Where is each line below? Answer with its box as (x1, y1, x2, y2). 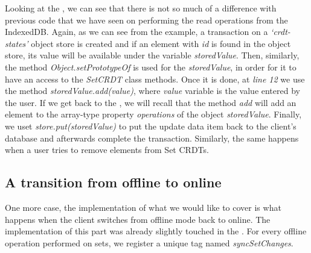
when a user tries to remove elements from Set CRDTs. (5, 143, 209, 156)
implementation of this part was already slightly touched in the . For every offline (5, 225, 307, 237)
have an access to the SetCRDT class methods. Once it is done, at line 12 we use (5, 72, 305, 85)
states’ (5, 37, 28, 49)
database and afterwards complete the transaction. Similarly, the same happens (5, 131, 299, 144)
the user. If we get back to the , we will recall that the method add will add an (5, 96, 297, 108)
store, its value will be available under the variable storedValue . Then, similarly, (5, 49, 300, 61)
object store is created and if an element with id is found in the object (31, 37, 291, 49)
